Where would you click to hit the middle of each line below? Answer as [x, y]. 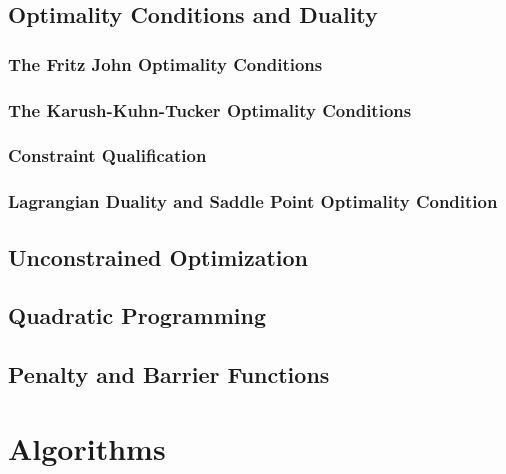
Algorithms [87, 447]
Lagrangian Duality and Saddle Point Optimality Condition [253, 201]
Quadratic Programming [137, 315]
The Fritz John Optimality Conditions [165, 63]
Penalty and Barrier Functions [169, 374]
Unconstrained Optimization [158, 256]
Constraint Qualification [107, 155]
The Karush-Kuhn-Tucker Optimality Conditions [210, 109]
